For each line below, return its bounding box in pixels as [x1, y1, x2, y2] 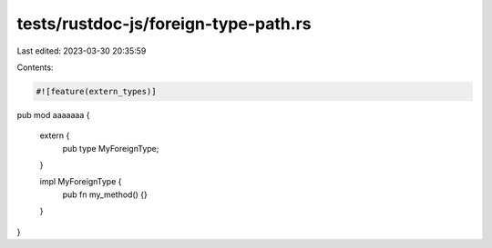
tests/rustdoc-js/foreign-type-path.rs [16, 14, 312, 34]
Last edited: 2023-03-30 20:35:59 [16, 45, 147, 56]
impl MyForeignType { [39, 176, 122, 187]
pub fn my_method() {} [62, 189, 148, 200]
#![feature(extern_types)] [36, 86, 157, 96]
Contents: [16, 62, 54, 73]
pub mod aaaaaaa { [16, 109, 90, 120]
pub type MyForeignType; [62, 143, 159, 154]
